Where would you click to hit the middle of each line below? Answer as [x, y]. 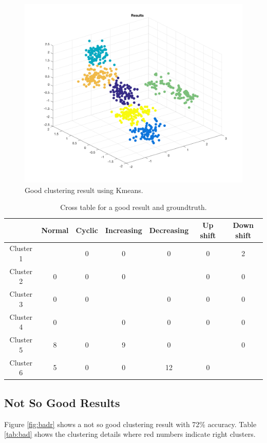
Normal [55, 230]
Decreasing [169, 230]
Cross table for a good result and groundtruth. [133, 207]
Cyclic [87, 230]
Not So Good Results [62, 402]
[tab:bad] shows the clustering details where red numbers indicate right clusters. [130, 434]
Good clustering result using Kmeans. [84, 190]
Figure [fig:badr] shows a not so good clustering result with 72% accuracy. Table [130, 424]
